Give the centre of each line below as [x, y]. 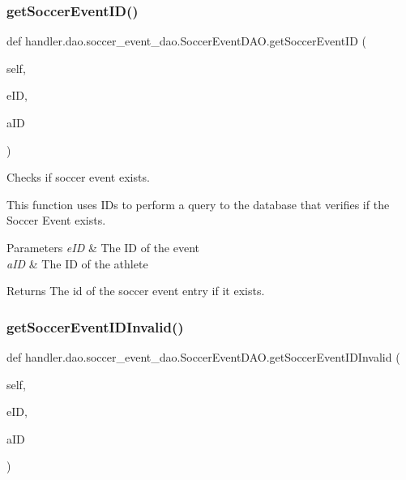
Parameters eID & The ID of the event [103, 247]
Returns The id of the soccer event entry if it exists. [136, 291]
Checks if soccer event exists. [78, 177]
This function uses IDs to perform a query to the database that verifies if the [198, 204]
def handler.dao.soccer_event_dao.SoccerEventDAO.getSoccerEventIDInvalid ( [203, 356]
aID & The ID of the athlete [77, 263]
